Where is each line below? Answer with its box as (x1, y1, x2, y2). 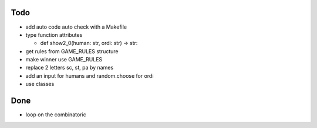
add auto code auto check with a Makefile (25, 23, 127, 30)
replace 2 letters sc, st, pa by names (25, 64, 114, 71)
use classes (25, 81, 55, 88)
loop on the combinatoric (25, 111, 86, 118)
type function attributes (25, 31, 83, 38)
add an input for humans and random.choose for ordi (25, 72, 154, 79)
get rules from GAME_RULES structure (25, 47, 119, 55)
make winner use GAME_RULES (25, 56, 103, 63)
